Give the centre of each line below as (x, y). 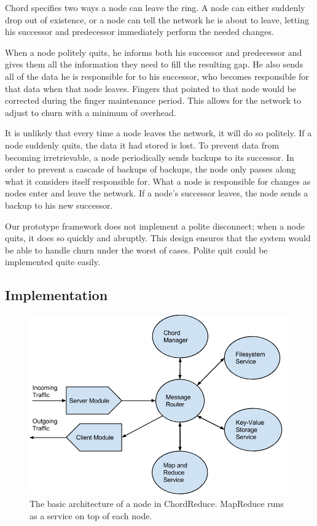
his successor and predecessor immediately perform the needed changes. (139, 32)
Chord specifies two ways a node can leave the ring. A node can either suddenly (155, 7)
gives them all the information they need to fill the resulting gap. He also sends (154, 64)
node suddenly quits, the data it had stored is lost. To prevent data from (142, 145)
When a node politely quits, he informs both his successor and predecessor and (154, 52)
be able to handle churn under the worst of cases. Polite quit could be (136, 249)
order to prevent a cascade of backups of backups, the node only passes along (151, 169)
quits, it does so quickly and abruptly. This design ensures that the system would (158, 238)
